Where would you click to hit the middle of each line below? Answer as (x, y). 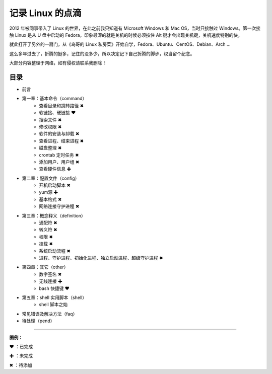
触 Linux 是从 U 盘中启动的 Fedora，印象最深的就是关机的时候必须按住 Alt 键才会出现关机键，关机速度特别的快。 (126, 35)
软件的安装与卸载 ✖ (59, 134)
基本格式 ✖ (50, 199)
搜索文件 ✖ (50, 120)
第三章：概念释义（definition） (54, 215)
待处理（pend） (38, 321)
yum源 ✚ (49, 192)
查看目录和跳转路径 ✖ (61, 105)
